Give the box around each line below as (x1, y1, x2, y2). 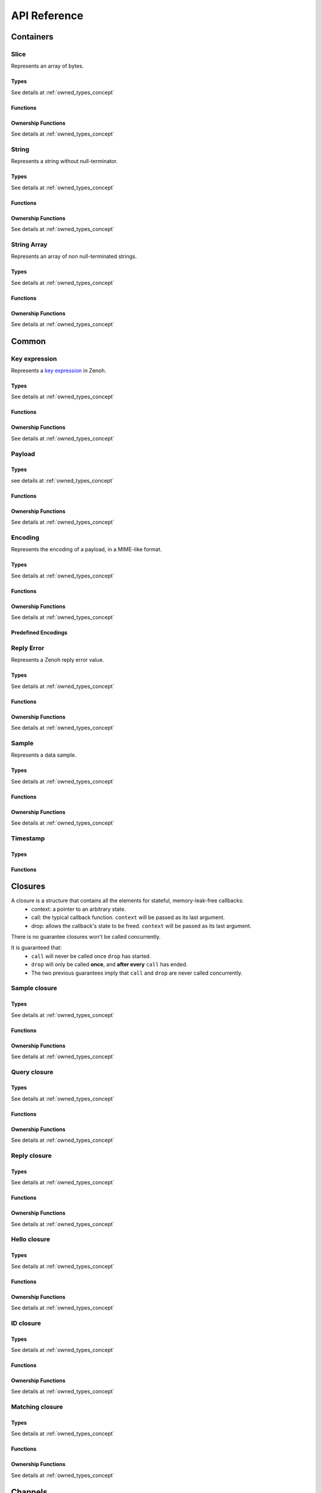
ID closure (11, 1319, 41, 1327)
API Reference (11, 9, 83, 22)
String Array (11, 240, 48, 248)
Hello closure (11, 1235, 51, 1243)
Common (11, 336, 46, 346)
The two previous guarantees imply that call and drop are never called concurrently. (31, 969, 243, 976)
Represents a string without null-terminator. (11, 158, 118, 165)
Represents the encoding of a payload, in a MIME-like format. (11, 546, 162, 553)
